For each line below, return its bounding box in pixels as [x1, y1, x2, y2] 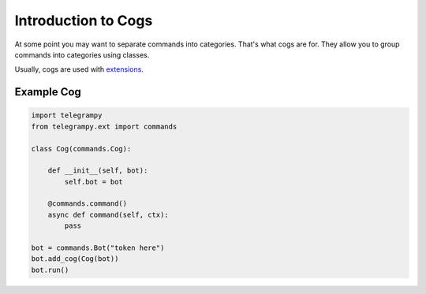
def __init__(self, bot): [47, 166, 148, 175]
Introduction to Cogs [14, 12, 153, 29]
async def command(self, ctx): [47, 210, 169, 219]
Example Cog [14, 85, 82, 99]
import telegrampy [31, 111, 103, 120]
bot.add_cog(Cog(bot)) [31, 255, 119, 263]
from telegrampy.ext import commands [31, 122, 177, 131]
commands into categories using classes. [14, 50, 150, 59]
